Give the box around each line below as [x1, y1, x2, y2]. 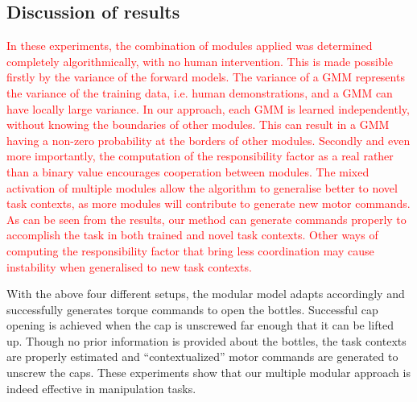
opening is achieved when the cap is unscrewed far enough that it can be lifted [6, 317, 394, 334]
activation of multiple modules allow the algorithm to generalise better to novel [6, 179, 398, 196]
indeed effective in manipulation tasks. [6, 379, 196, 396]
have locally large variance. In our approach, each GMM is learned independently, [6, 100, 410, 117]
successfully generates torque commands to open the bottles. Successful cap [6, 300, 378, 317]
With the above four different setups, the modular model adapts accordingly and [6, 285, 405, 302]
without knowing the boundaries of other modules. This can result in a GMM [6, 116, 390, 133]
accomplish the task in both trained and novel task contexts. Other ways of [6, 226, 378, 243]
